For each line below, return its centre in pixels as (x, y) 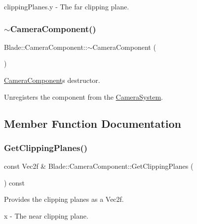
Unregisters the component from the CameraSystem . (83, 96)
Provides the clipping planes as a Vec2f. (64, 199)
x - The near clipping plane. (46, 215)
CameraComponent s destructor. (52, 80)
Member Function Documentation (93, 123)
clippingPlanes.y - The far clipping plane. (67, 6)
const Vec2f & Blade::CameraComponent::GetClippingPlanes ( (99, 166)
